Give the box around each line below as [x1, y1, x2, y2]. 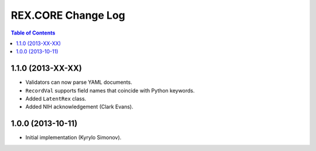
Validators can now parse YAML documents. [25, 79, 133, 86]
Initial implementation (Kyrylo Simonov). [25, 134, 122, 141]
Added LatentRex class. [25, 95, 87, 102]
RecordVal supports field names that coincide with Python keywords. [25, 87, 195, 94]
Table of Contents [11, 29, 56, 36]
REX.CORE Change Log [11, 9, 126, 22]
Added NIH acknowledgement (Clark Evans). [25, 103, 134, 111]
